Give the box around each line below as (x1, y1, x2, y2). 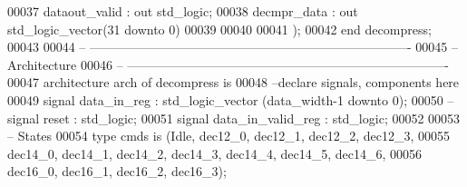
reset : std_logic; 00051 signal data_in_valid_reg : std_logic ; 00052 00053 (43, 108, 461, 127)
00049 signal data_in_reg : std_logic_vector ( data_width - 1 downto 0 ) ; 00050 (7, 90, 443, 109)
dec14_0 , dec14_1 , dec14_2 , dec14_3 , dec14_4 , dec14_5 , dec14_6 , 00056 (7, 143, 423, 162)
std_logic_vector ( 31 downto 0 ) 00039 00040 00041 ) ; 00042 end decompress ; (7, 19, 432, 38)
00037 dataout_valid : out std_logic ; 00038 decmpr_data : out (7, 2, 358, 20)
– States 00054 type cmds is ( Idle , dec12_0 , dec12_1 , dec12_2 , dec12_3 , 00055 (7, 126, 451, 145)
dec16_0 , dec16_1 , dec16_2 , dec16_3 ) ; (7, 162, 227, 181)
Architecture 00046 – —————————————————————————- (7, 54, 449, 74)
